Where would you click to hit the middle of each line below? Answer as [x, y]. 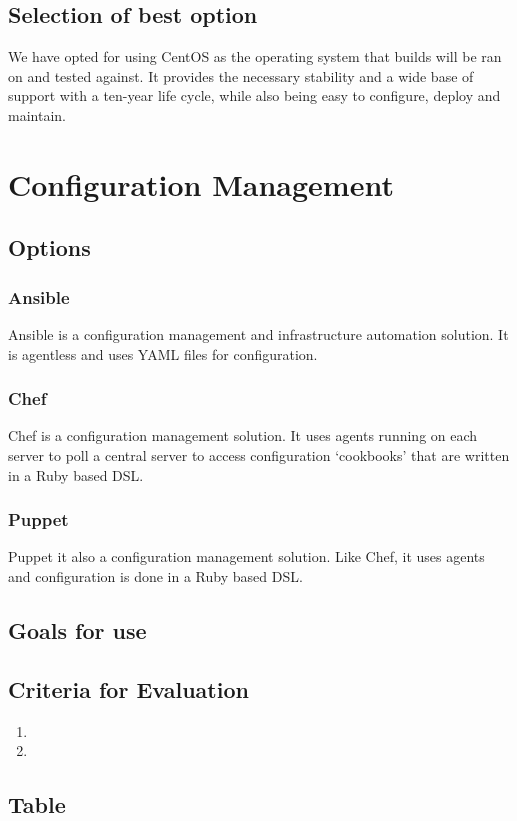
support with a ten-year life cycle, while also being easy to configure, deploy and [254, 95]
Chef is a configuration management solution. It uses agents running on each [243, 435]
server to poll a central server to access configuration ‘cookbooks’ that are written [259, 454]
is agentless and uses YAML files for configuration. [163, 353]
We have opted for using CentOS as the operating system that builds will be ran [255, 56]
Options [49, 247]
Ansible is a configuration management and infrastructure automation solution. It [258, 333]
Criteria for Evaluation [128, 688]
